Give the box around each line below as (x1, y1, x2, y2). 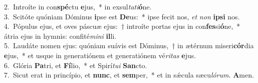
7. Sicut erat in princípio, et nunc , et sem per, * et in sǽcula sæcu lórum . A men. (4, 70, 254, 80)
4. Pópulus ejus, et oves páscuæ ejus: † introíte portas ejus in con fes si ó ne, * (4, 21, 240, 31)
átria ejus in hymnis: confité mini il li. (4, 30, 117, 41)
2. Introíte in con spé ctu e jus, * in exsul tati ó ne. (4, 1, 152, 11)
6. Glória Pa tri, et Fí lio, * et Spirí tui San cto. (4, 60, 147, 70)
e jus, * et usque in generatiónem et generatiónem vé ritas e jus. (4, 50, 196, 60)
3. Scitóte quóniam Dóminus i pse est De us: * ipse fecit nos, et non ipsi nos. (4, 11, 240, 21)
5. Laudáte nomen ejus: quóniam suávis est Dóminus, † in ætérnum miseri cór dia (4, 40, 254, 51)
